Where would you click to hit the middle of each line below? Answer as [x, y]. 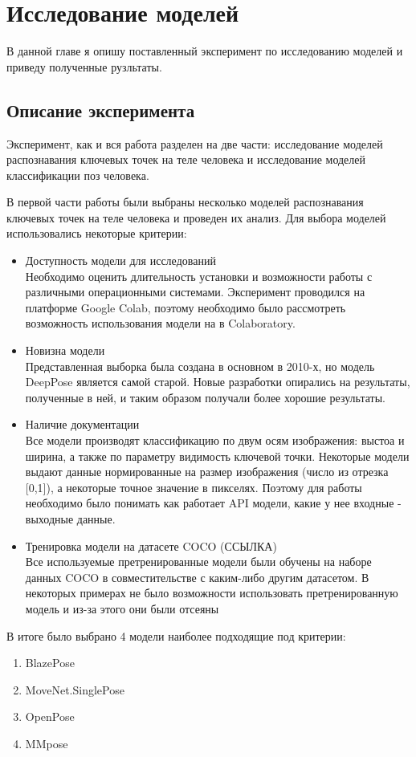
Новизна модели [65, 350]
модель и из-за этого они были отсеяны [122, 608]
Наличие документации [82, 424]
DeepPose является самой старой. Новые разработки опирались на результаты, [218, 382]
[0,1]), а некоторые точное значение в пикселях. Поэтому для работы [194, 487]
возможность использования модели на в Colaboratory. [160, 323]
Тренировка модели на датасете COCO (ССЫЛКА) [151, 545]
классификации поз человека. [78, 175]
